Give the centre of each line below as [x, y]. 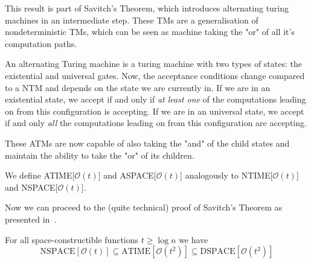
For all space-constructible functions [72, 239]
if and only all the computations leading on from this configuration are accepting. [156, 123]
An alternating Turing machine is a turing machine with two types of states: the [153, 64]
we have [194, 239]
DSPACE [218, 252]
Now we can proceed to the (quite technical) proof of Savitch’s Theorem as [144, 207]
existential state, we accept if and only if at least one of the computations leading [155, 99]
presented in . [31, 219]
